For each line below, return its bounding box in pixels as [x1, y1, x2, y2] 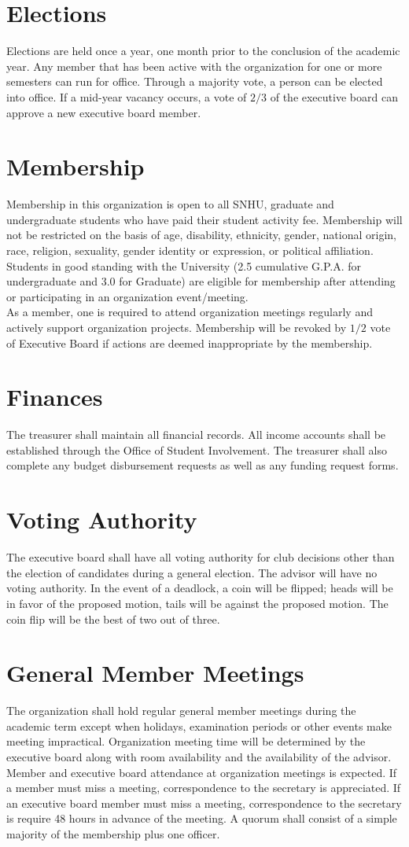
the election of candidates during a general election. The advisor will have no [6, 564, 378, 580]
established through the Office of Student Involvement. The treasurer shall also [6, 441, 387, 458]
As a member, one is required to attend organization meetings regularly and [6, 304, 373, 320]
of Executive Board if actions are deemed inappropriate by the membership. [6, 334, 373, 351]
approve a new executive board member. [6, 104, 201, 120]
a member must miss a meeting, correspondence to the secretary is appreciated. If [6, 779, 401, 796]
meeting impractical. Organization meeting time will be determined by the [6, 733, 366, 749]
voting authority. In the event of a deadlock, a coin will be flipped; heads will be [6, 580, 393, 596]
